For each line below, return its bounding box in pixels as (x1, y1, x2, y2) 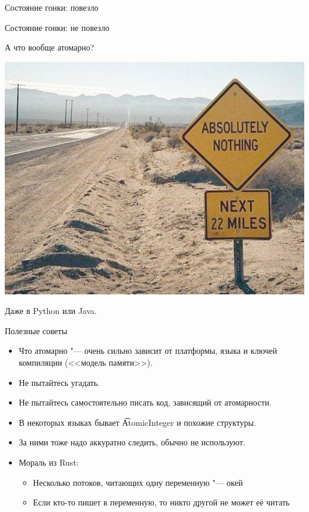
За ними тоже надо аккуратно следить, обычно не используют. (18, 436, 245, 448)
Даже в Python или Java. (5, 304, 97, 317)
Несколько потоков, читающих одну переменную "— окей (33, 476, 243, 488)
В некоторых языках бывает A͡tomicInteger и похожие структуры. (18, 416, 256, 428)
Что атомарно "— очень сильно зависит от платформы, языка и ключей (18, 344, 278, 357)
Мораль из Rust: (18, 456, 79, 468)
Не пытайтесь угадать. (18, 376, 100, 388)
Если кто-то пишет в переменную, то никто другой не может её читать (33, 496, 290, 508)
